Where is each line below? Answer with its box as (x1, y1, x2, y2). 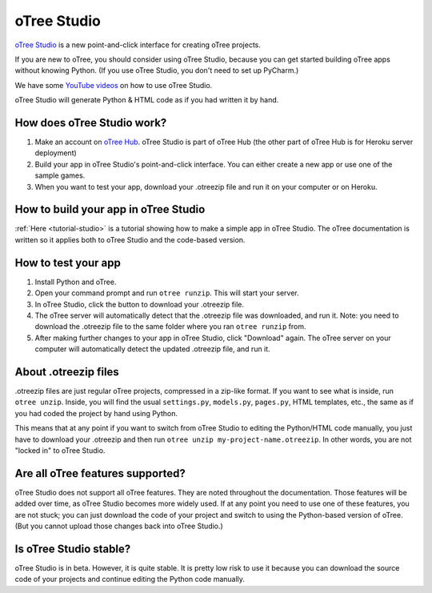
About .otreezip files (14, 365, 119, 379)
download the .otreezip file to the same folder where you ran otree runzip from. (34, 322, 306, 331)
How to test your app (14, 256, 122, 270)
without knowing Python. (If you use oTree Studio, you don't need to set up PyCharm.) (14, 66, 299, 75)
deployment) (34, 148, 78, 158)
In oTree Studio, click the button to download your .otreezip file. (34, 299, 244, 309)
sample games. (34, 170, 86, 180)
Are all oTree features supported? (14, 467, 186, 480)
